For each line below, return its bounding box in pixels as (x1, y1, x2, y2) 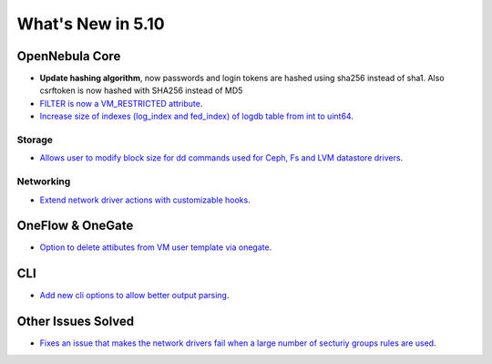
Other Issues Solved (16, 314, 135, 329)
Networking (16, 175, 71, 188)
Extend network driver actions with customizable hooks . (39, 194, 251, 205)
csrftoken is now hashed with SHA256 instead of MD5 (39, 85, 243, 96)
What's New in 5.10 (16, 14, 165, 34)
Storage (16, 133, 54, 146)
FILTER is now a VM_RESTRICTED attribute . (39, 98, 203, 109)
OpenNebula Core (16, 48, 121, 64)
